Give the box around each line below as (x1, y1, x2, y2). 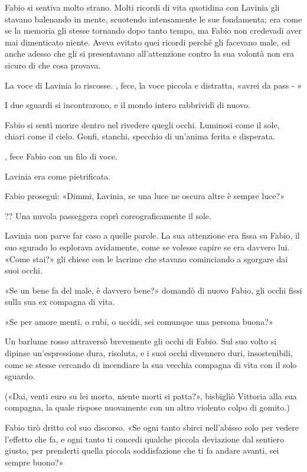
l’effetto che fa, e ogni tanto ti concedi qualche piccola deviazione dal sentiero (5, 432, 284, 445)
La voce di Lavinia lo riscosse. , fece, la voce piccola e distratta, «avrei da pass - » (5, 79, 302, 91)
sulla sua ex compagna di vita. (5, 295, 115, 308)
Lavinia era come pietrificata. (5, 170, 111, 182)
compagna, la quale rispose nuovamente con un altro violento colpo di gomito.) (5, 401, 290, 414)
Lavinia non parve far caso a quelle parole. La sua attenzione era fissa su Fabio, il (5, 229, 300, 242)
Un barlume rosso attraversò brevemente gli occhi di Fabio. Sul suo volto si (5, 335, 277, 347)
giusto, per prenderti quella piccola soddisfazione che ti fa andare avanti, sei (5, 444, 279, 457)
